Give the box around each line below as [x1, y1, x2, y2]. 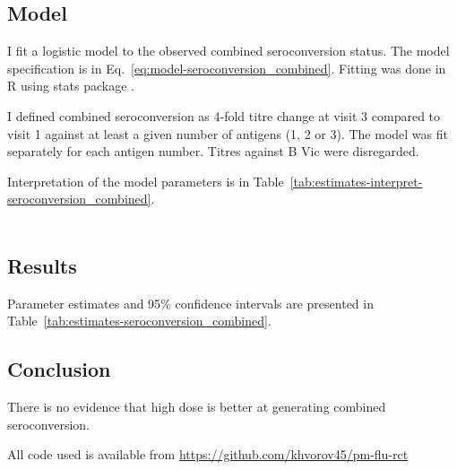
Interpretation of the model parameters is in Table [7, 171, 284, 190]
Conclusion [7, 355, 111, 383]
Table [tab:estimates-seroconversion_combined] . [7, 311, 272, 330]
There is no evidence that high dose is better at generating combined [7, 397, 386, 416]
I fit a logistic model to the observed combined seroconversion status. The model [7, 41, 450, 60]
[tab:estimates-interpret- [289, 171, 423, 190]
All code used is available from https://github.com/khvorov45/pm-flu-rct [7, 445, 409, 464]
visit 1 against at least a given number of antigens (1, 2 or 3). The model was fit [7, 124, 448, 143]
